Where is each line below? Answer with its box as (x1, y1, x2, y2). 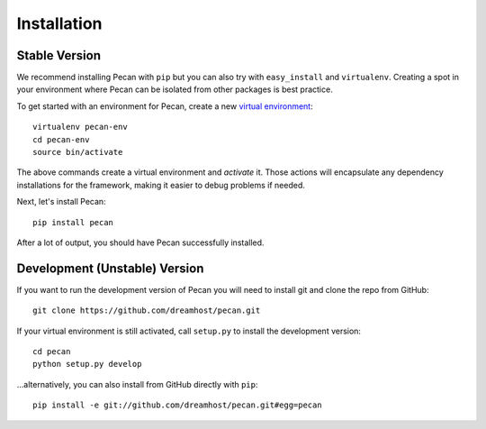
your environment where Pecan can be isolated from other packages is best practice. (16, 84, 333, 95)
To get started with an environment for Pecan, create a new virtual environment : (16, 100, 314, 112)
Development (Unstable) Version (16, 260, 204, 276)
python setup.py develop (32, 359, 142, 370)
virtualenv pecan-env (32, 122, 128, 132)
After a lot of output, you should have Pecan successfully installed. (16, 237, 265, 248)
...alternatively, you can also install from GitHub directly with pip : (16, 379, 258, 389)
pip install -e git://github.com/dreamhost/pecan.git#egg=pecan (32, 400, 323, 410)
